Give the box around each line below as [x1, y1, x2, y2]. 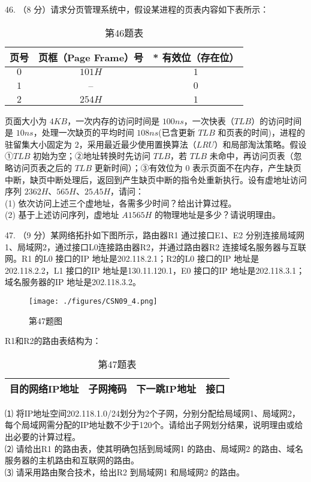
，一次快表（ [183, 114, 234, 127]
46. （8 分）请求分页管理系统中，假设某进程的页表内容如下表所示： [5, 3, 269, 15]
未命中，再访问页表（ [209, 149, 294, 162]
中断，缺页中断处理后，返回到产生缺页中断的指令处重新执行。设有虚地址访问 [5, 173, 307, 185]
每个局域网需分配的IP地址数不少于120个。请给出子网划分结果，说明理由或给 [5, 418, 303, 431]
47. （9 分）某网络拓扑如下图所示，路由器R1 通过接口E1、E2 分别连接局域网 [5, 228, 304, 241]
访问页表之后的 [13, 161, 72, 173]
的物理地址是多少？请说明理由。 [155, 208, 281, 221]
